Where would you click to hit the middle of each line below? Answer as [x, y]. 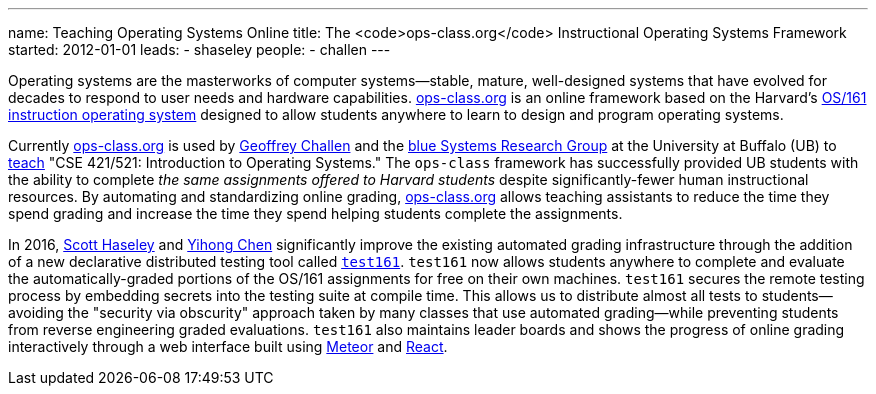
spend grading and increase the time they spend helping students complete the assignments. [315, 213]
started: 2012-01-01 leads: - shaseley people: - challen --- [199, 49]
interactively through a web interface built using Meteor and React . [228, 346]
